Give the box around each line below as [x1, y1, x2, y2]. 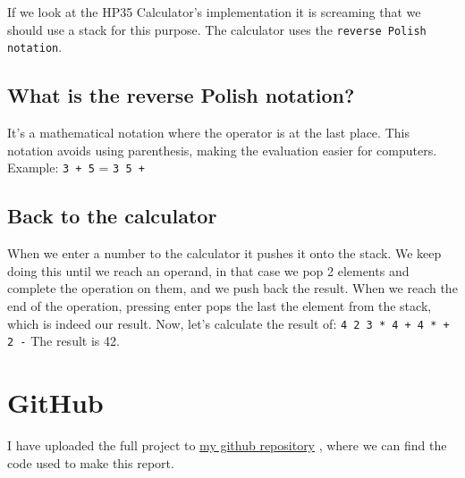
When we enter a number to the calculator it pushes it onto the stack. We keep [7, 244, 442, 263]
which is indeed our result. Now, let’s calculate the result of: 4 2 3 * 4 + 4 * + [7, 314, 450, 332]
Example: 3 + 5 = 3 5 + [7, 158, 145, 177]
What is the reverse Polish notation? [7, 81, 355, 109]
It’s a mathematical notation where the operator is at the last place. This [7, 123, 410, 142]
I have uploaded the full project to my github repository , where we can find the [7, 435, 447, 454]
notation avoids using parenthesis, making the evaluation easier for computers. [7, 140, 437, 159]
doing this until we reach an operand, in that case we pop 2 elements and [7, 261, 410, 280]
